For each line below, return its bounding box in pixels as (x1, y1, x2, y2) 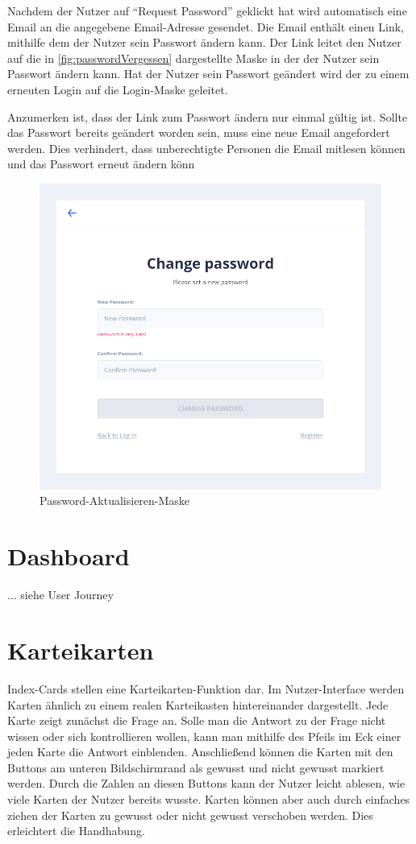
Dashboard (7, 540, 130, 573)
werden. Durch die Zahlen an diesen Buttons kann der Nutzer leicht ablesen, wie (7, 775, 406, 792)
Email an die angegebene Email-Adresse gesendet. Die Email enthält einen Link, (7, 18, 404, 35)
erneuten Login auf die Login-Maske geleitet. (7, 81, 228, 97)
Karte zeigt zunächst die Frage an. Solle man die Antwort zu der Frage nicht (7, 712, 386, 729)
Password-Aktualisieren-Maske (40, 492, 190, 509)
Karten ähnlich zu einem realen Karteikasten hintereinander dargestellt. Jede (7, 696, 389, 713)
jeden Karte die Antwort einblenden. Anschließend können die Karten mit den (7, 743, 393, 760)
